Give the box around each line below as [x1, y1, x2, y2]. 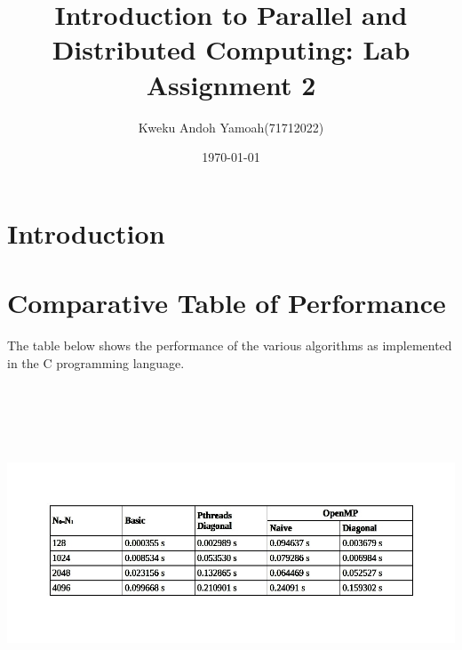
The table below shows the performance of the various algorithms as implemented [7, 336, 452, 354]
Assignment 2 [146, 66, 316, 102]
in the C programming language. [7, 353, 185, 372]
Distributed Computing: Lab [52, 31, 410, 68]
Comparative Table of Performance [7, 285, 446, 321]
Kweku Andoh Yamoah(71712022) [138, 117, 324, 136]
